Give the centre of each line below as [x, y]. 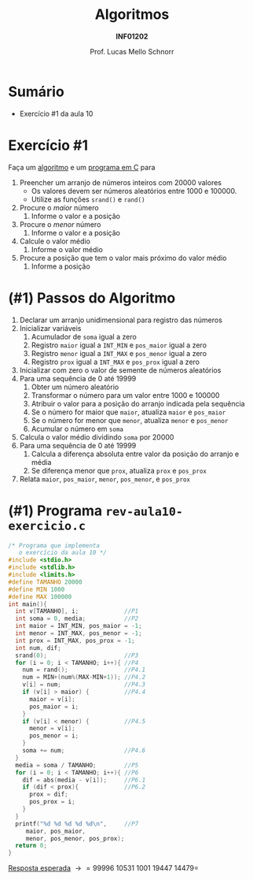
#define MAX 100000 [40, 596]
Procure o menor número [60, 224]
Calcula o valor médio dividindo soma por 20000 [97, 437]
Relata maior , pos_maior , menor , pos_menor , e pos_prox [105, 479]
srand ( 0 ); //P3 [77, 655]
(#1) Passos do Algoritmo [92, 298]
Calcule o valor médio [55, 241]
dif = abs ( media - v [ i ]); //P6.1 [84, 780]
